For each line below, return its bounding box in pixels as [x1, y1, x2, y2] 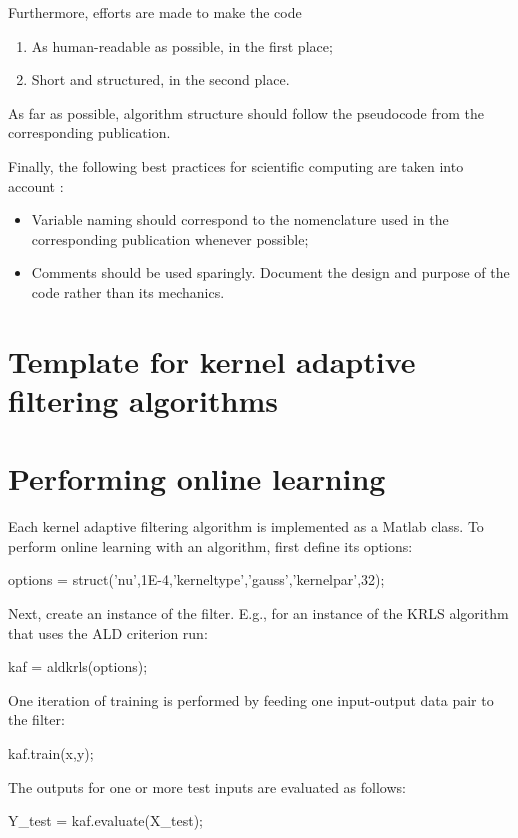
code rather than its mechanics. [31, 281, 225, 302]
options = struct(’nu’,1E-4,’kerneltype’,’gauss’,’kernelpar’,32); [8, 569, 385, 590]
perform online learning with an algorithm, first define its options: [8, 535, 413, 556]
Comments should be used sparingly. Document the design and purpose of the [31, 262, 510, 283]
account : [8, 175, 64, 196]
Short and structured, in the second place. [31, 69, 290, 90]
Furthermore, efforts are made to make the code [8, 2, 302, 22]
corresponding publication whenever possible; [31, 228, 309, 249]
